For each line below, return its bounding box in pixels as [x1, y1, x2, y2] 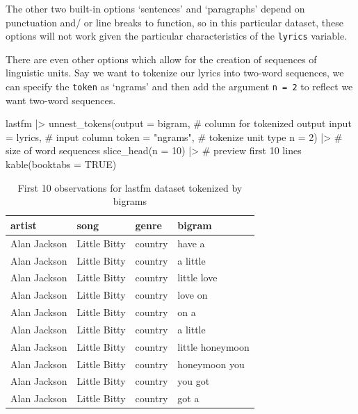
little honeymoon [177, 339, 250, 354]
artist [10, 217, 37, 232]
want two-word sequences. [6, 92, 116, 107]
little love [177, 270, 218, 285]
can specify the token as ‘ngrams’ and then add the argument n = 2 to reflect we [6, 79, 353, 94]
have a [177, 235, 205, 250]
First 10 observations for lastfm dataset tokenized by [17, 180, 243, 194]
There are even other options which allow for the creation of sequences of [6, 51, 317, 66]
